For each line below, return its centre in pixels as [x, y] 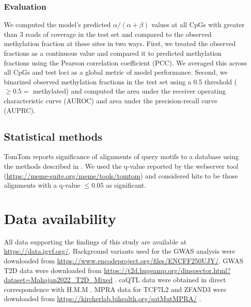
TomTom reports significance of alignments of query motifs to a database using [121, 156]
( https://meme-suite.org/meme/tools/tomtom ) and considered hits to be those [121, 175]
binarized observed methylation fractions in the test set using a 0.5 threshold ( [120, 81]
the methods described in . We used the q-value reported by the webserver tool [121, 166]
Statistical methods [53, 136]
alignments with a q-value [42, 185]
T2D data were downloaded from [53, 270]
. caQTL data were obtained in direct [170, 280]
